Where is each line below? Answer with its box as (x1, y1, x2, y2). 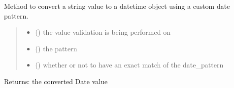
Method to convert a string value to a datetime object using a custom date (4, 1, 230, 11)
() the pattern (35, 43, 77, 53)
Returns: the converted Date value (4, 76, 108, 86)
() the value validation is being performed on (35, 27, 170, 37)
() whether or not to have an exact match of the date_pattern (35, 60, 224, 70)
